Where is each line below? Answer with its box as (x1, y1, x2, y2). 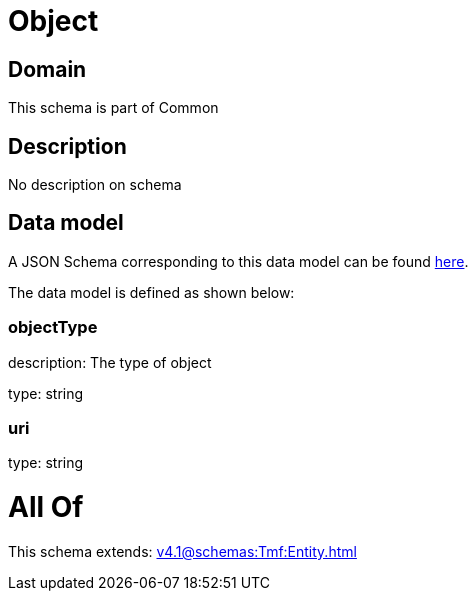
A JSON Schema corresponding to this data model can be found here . (8, 252, 469, 270)
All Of (8, 490, 84, 525)
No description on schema (8, 176, 182, 194)
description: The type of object (8, 353, 212, 371)
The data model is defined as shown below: (8, 283, 295, 301)
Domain (8, 56, 87, 82)
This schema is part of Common (8, 99, 219, 117)
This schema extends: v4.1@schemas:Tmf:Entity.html (8, 542, 357, 560)
